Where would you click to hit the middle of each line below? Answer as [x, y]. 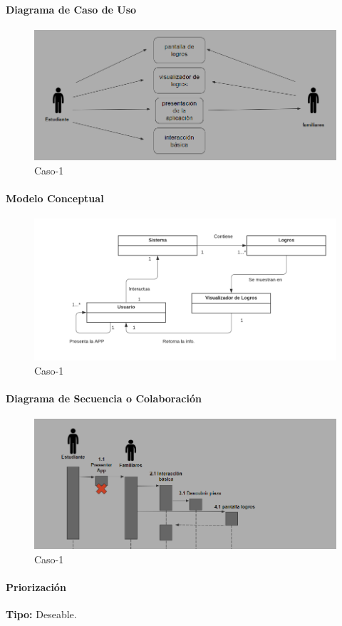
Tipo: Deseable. [41, 614]
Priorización [36, 587]
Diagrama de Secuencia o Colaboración [104, 398]
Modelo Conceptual [55, 198]
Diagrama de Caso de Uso [71, 9]
